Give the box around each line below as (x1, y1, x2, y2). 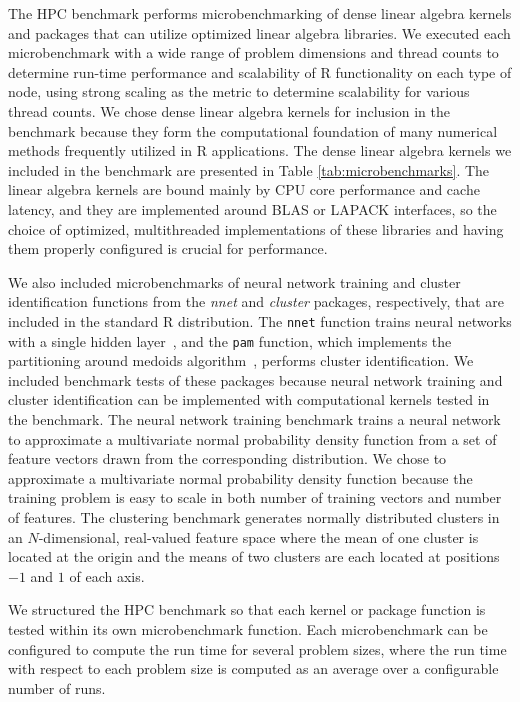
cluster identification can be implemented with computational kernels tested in (8, 389, 490, 410)
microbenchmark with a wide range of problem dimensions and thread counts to (8, 42, 499, 63)
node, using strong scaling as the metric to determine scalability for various (8, 81, 470, 102)
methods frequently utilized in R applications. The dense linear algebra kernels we (8, 140, 512, 161)
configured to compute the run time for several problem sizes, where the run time (8, 638, 507, 659)
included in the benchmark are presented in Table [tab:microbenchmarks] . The (8, 159, 490, 180)
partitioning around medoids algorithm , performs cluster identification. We (8, 350, 474, 371)
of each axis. (69, 565, 145, 586)
